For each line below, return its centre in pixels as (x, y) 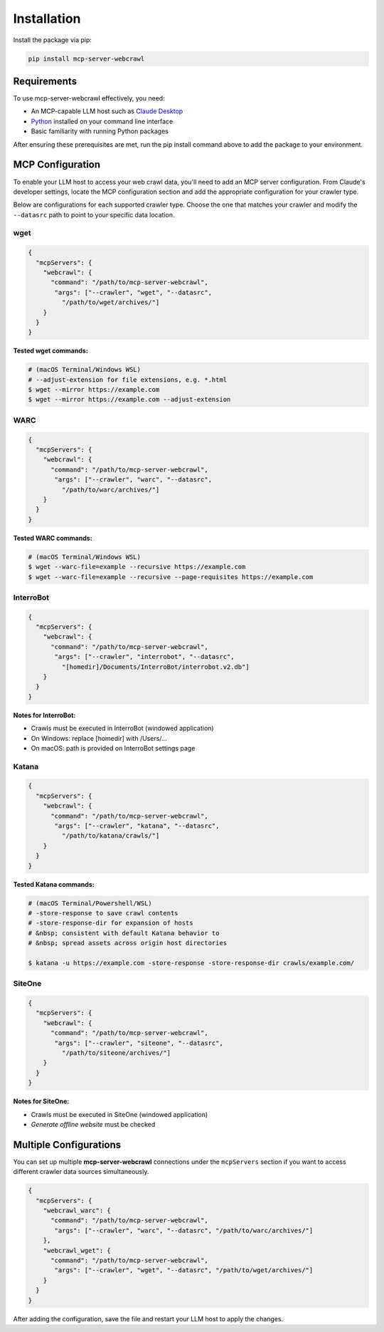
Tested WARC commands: (53, 538)
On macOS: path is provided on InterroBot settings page (113, 748)
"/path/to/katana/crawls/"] (111, 836)
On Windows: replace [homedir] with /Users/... (99, 738)
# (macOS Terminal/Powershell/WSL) (90, 903)
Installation (47, 19)
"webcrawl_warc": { (77, 1211)
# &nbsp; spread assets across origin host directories (128, 943)
